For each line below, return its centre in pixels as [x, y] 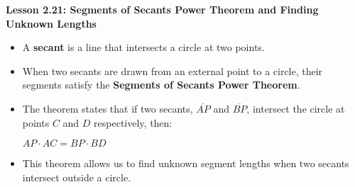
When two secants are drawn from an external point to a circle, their [173, 70]
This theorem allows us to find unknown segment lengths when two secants [186, 163]
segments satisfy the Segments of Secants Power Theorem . [161, 85]
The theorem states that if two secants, [108, 108]
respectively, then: [133, 122]
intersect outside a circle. [77, 177]
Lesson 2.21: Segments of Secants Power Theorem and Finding [162, 9]
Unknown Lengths [51, 23]
